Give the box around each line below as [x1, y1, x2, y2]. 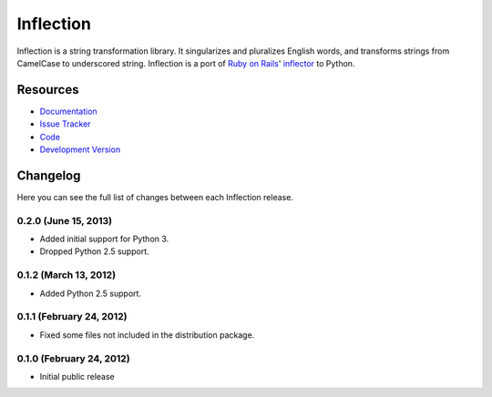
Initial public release [39, 371, 116, 382]
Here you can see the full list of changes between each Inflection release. [16, 191, 293, 202]
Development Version [39, 144, 121, 155]
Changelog [16, 168, 81, 183]
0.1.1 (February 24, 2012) [16, 310, 128, 323]
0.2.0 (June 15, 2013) [16, 214, 113, 227]
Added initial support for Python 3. [39, 233, 169, 245]
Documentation [39, 106, 97, 117]
